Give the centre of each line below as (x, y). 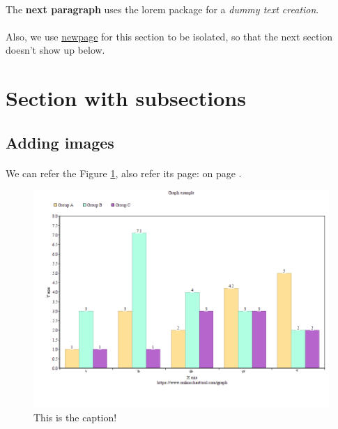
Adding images (60, 142)
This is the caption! (75, 417)
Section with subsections (126, 98)
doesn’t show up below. (55, 50)
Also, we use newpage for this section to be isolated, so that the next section (169, 36)
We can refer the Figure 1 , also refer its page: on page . (124, 173)
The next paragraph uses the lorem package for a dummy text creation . (162, 9)
